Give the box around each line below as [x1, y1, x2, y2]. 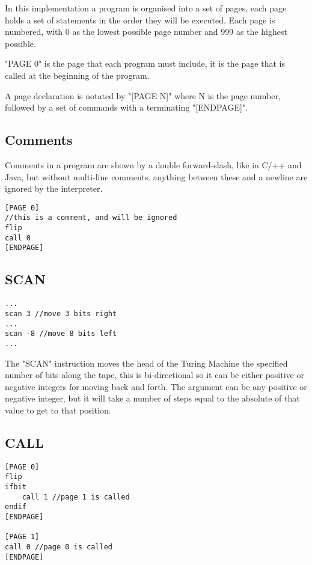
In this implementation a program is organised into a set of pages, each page [5, 2, 287, 14]
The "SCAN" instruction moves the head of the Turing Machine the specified [5, 356, 288, 369]
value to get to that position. [5, 403, 111, 416]
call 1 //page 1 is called [22, 492, 130, 501]
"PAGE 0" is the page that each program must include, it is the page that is [5, 57, 285, 70]
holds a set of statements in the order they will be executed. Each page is [5, 13, 275, 26]
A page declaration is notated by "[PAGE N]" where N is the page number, [5, 89, 281, 102]
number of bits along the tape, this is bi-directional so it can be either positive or [5, 368, 304, 381]
